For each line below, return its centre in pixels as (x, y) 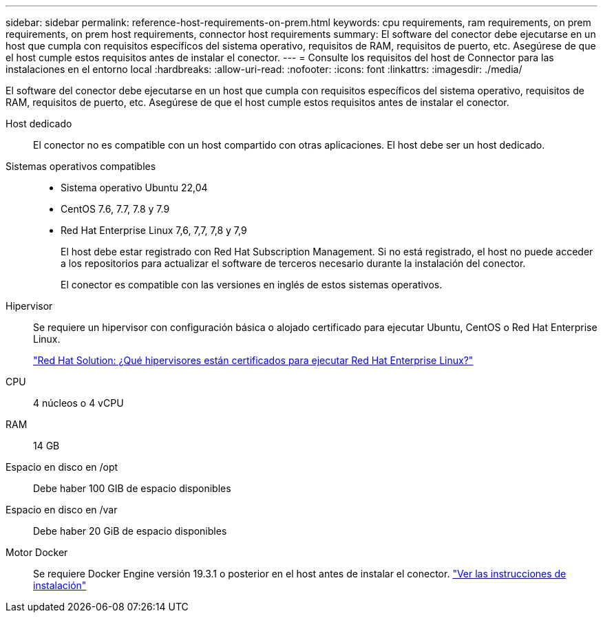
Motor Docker (37, 552)
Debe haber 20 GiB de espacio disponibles (130, 531)
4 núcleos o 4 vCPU (78, 403)
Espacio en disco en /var (62, 510)
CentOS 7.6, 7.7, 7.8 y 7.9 (115, 209)
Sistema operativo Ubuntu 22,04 (134, 188)
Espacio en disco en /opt (62, 467)
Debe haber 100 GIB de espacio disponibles (132, 488)
